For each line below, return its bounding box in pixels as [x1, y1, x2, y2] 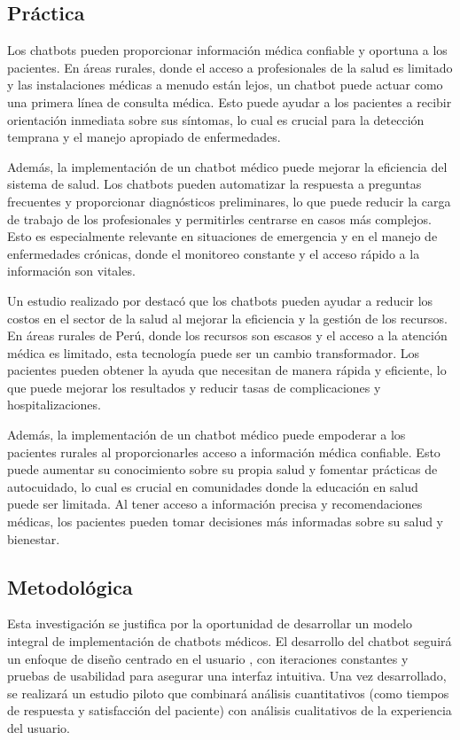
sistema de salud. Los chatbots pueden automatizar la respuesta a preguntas [7, 175, 422, 193]
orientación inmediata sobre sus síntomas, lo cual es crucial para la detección [7, 110, 425, 129]
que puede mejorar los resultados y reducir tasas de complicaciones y [7, 378, 381, 396]
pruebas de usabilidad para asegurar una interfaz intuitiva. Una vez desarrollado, [7, 666, 447, 685]
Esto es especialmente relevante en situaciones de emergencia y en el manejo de [7, 227, 438, 245]
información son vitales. [7, 261, 136, 280]
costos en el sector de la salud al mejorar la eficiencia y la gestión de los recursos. [7, 308, 448, 327]
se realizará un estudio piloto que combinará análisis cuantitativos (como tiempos [7, 683, 449, 702]
